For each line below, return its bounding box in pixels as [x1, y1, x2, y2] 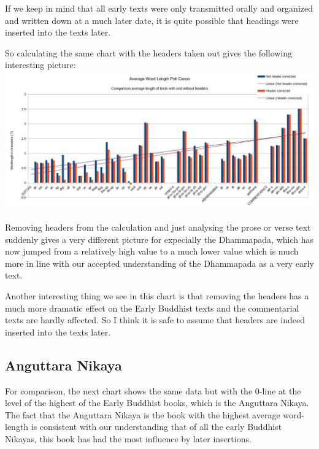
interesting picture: [5, 58, 76, 71]
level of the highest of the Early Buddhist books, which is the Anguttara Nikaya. [5, 396, 309, 409]
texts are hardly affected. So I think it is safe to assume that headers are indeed [5, 313, 306, 326]
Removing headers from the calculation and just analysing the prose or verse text [5, 220, 311, 233]
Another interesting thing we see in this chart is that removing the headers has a [5, 289, 309, 302]
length [5, 420, 29, 433]
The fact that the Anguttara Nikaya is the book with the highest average [5, 408, 280, 421]
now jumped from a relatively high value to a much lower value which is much [5, 245, 299, 258]
